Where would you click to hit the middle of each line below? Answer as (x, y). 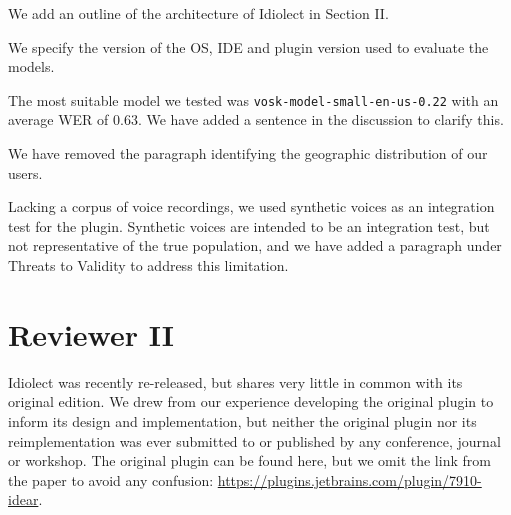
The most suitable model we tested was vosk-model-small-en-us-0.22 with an (253, 99)
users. (25, 172)
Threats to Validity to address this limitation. (148, 265)
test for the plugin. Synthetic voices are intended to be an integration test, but (249, 225)
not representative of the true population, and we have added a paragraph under (255, 245)
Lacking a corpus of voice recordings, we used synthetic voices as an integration (251, 206)
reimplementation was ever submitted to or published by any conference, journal (254, 440)
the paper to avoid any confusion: (111, 479)
